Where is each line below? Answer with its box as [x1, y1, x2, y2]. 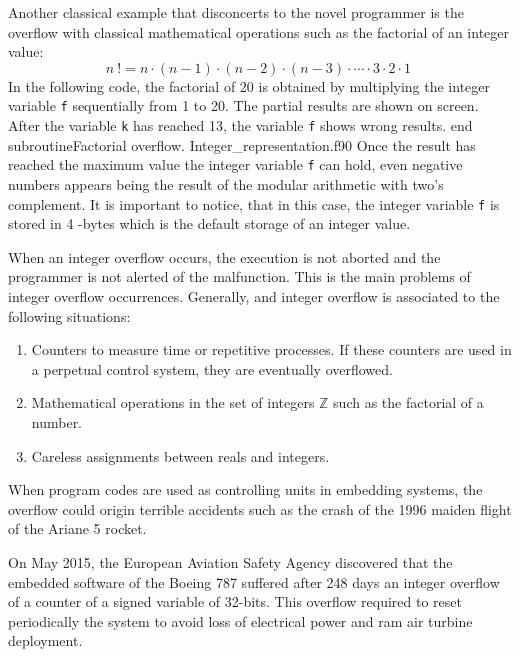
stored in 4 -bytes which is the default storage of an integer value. [8, 213, 411, 234]
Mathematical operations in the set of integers [31, 392, 315, 413]
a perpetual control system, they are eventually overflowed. [31, 358, 393, 379]
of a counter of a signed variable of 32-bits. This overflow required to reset [8, 591, 462, 612]
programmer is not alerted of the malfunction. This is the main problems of [8, 266, 471, 287]
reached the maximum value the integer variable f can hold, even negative [8, 154, 463, 175]
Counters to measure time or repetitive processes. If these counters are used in [31, 339, 512, 360]
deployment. [8, 630, 83, 651]
